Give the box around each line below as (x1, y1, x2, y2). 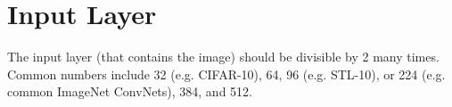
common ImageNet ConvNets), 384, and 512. (7, 82, 252, 101)
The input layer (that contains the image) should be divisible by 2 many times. (7, 47, 440, 66)
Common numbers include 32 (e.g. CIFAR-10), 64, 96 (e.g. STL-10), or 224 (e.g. (7, 64, 446, 83)
